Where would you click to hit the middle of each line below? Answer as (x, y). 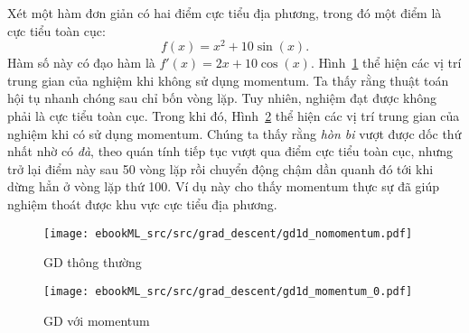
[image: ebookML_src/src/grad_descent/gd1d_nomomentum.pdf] (228, 233)
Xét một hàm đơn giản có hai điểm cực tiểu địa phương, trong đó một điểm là (225, 13)
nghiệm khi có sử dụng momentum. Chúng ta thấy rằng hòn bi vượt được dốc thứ (234, 133)
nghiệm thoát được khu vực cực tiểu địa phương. (142, 204)
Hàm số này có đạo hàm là (81, 63)
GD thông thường (93, 262)
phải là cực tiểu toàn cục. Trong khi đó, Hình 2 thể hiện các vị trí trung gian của (234, 116)
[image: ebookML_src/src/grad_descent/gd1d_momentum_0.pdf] (228, 291)
